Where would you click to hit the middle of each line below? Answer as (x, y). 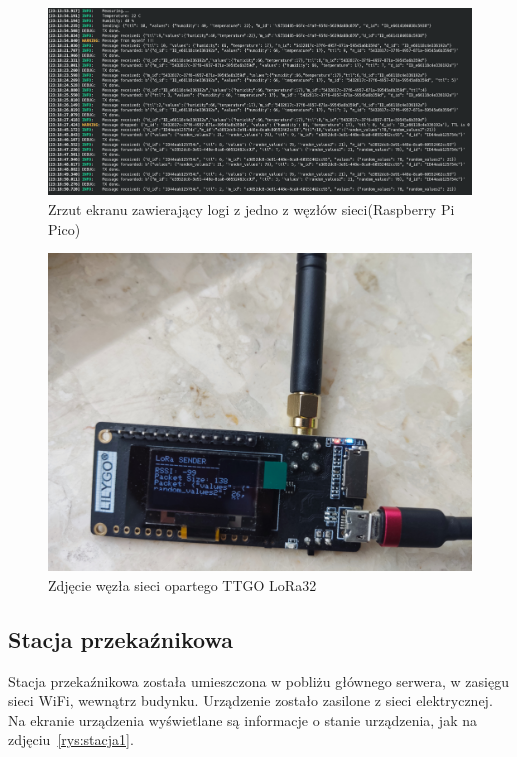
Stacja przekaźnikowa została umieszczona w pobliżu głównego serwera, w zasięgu (258, 680)
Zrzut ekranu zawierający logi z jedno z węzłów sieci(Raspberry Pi (251, 208)
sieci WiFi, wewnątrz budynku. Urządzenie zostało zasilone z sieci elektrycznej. (250, 700)
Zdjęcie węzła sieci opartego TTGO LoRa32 (182, 584)
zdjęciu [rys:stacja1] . (71, 739)
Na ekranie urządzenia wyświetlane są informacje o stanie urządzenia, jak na (242, 719)
